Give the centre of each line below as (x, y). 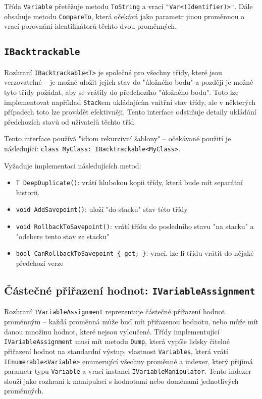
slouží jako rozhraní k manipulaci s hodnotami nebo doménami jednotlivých (121, 381)
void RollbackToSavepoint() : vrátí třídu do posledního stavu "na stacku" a (135, 226)
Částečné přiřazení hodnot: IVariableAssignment (130, 290)
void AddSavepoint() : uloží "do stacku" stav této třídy (102, 209)
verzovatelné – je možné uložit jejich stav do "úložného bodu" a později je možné (129, 82)
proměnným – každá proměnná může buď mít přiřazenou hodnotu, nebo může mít (131, 322)
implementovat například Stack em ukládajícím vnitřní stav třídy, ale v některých (130, 102)
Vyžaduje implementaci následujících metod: (73, 165)
